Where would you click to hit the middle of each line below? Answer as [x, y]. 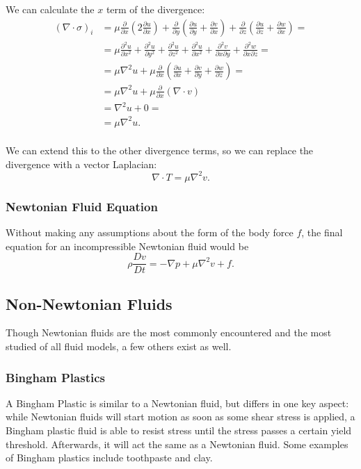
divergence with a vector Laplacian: [81, 164]
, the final [322, 232]
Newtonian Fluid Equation [82, 206]
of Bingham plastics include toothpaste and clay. [109, 458]
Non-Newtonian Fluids [89, 303]
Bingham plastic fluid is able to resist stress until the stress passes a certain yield [179, 430]
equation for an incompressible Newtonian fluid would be [127, 246]
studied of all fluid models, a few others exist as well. [119, 346]
